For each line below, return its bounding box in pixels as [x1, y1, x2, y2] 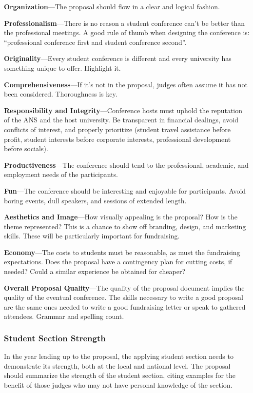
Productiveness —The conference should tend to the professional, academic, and [4, 159, 249, 170]
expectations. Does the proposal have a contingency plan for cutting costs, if [4, 256, 233, 267]
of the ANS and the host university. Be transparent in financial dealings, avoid [4, 115, 238, 125]
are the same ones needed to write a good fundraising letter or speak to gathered [4, 301, 246, 312]
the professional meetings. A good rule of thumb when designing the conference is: [4, 27, 250, 38]
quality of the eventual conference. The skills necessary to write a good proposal [4, 292, 243, 302]
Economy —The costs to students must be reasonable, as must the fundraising [4, 247, 240, 257]
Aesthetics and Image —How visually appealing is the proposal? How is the [4, 212, 237, 222]
